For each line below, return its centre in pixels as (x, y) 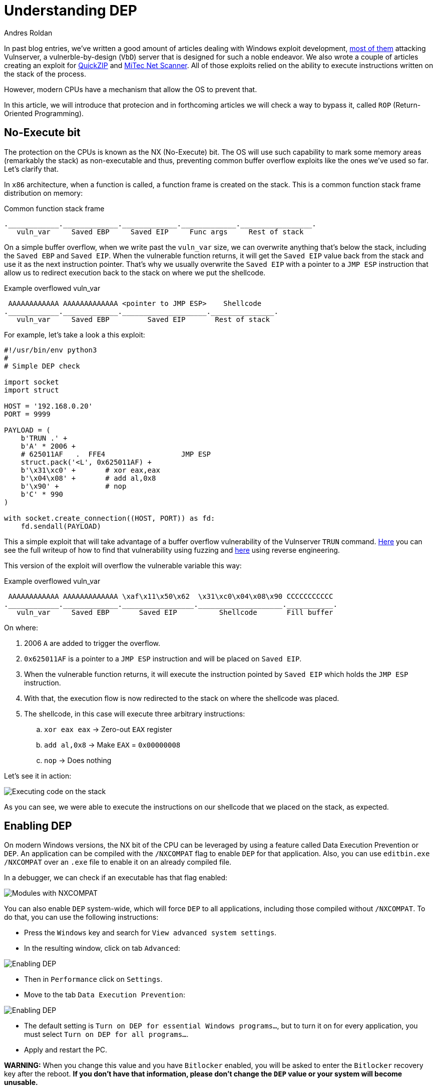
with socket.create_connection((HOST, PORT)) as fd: (110, 518)
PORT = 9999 (27, 414)
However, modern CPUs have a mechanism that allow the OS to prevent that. (131, 89)
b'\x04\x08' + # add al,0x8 (88, 478)
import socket (32, 382)
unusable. (21, 1082)
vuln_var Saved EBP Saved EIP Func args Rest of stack (160, 232)
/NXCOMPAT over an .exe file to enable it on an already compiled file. (118, 862)
